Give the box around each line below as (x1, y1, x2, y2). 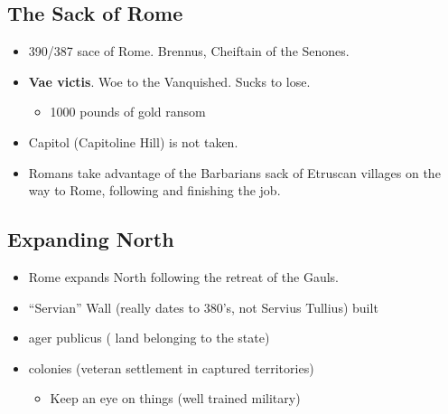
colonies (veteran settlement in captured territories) (28, 358, 314, 377)
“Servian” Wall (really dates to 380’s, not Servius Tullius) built (28, 297, 378, 316)
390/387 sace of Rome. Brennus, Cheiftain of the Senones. (28, 42, 350, 61)
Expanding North (7, 225, 174, 253)
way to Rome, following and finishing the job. (28, 181, 281, 200)
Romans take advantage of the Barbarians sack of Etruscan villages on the (28, 163, 441, 182)
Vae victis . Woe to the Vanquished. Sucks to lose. (28, 71, 311, 90)
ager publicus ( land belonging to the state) (28, 328, 270, 347)
